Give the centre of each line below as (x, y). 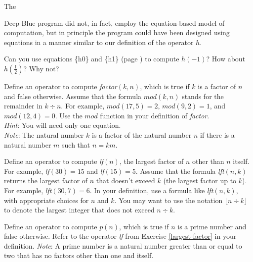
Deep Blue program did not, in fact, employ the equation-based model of (114, 23)
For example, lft (28, 190)
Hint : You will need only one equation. (63, 125)
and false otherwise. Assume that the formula (73, 96)
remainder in (23, 106)
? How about (226, 59)
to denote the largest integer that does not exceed (79, 210)
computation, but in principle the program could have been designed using (117, 32)
